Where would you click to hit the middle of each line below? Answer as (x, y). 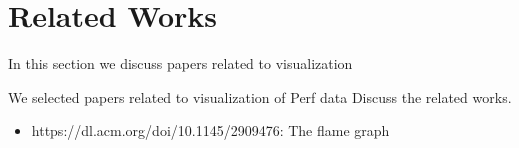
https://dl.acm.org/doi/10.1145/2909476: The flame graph (210, 130)
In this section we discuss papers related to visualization (180, 63)
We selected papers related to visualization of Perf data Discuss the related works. (260, 96)
